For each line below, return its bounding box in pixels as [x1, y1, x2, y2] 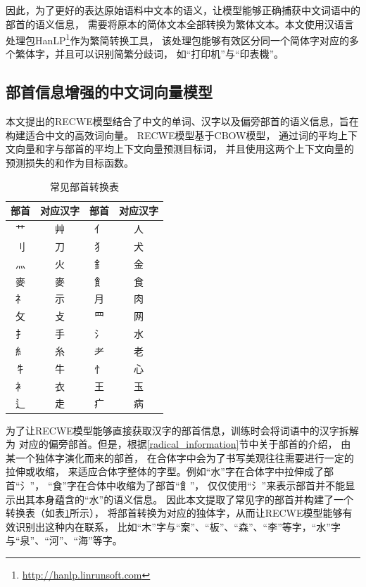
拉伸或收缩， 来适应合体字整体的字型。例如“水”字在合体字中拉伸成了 [6, 464, 324, 479]
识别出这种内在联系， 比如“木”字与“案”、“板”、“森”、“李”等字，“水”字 [15, 519, 341, 534]
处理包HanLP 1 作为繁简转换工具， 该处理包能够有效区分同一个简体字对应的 [6, 31, 350, 47]
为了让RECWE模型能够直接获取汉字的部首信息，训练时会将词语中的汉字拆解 [6, 422, 359, 437]
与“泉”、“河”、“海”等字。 [6, 533, 122, 548]
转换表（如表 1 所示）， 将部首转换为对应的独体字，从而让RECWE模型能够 [6, 505, 343, 520]
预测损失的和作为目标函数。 [6, 155, 134, 170]
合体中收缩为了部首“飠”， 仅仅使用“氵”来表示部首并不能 [87, 477, 346, 492]
